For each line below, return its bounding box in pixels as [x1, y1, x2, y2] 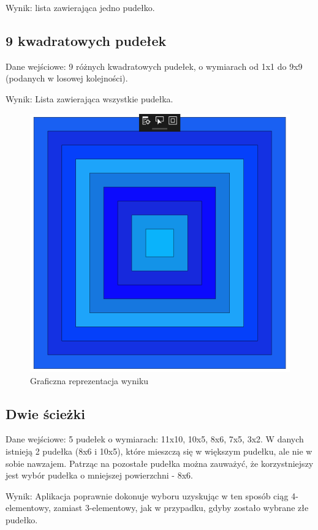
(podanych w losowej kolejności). [6, 72, 128, 85]
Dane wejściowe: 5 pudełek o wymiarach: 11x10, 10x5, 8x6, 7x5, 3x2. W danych [6, 433, 304, 445]
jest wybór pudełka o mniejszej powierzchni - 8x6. [6, 469, 193, 482]
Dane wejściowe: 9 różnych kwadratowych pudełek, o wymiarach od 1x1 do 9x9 [6, 59, 303, 72]
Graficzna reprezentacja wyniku [30, 374, 149, 387]
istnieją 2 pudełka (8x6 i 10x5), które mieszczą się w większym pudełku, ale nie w [6, 445, 312, 458]
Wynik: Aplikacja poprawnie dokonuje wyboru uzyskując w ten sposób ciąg [6, 489, 289, 502]
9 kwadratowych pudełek [6, 31, 167, 50]
